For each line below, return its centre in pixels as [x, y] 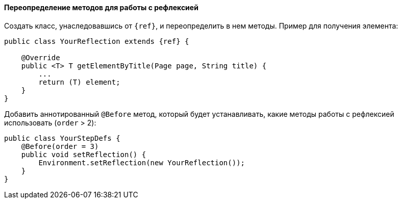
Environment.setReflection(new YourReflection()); [142, 162]
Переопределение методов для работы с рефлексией [101, 7]
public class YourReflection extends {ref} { [97, 41]
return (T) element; [79, 82]
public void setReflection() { [84, 154]
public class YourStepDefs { [62, 138]
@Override [41, 57]
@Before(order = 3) [60, 146]
